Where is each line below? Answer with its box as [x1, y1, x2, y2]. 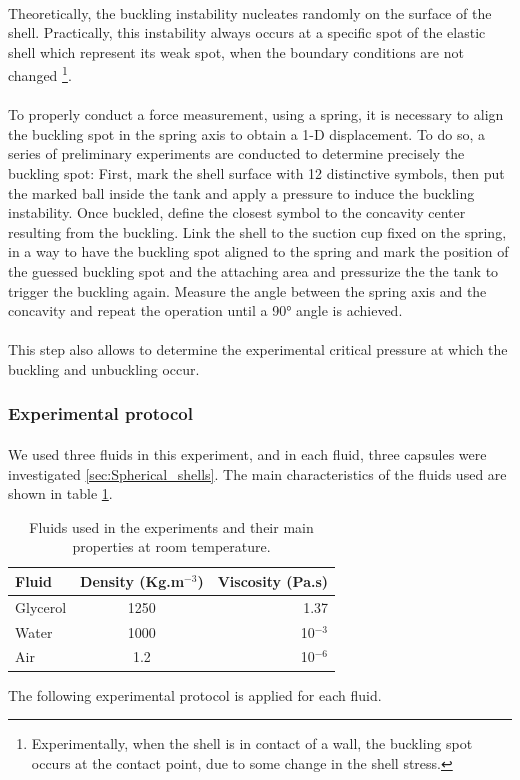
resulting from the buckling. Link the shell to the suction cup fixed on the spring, [8, 221, 507, 242]
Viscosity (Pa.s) [217, 570, 329, 591]
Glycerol [15, 596, 67, 617]
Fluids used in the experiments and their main [29, 516, 314, 537]
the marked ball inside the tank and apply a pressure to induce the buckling [8, 182, 475, 203]
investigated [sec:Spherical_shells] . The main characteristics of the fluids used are [8, 463, 507, 484]
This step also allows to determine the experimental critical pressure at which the [8, 339, 508, 360]
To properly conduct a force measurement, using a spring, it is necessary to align [8, 104, 504, 125]
